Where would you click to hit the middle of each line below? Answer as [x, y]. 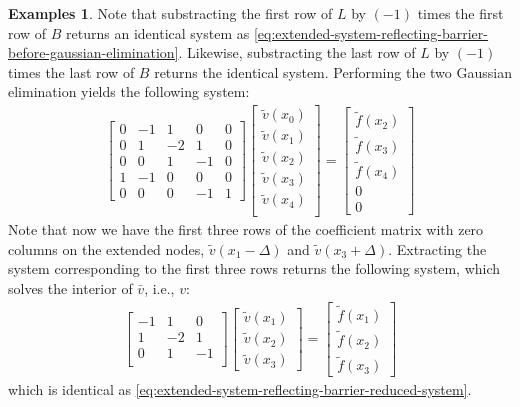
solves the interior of [70, 288]
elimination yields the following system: [129, 91]
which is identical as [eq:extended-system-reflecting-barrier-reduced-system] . [240, 389]
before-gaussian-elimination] [93, 52]
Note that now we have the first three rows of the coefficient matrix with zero [246, 229]
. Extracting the [437, 248]
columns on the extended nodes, [106, 248]
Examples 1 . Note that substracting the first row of [170, 13]
